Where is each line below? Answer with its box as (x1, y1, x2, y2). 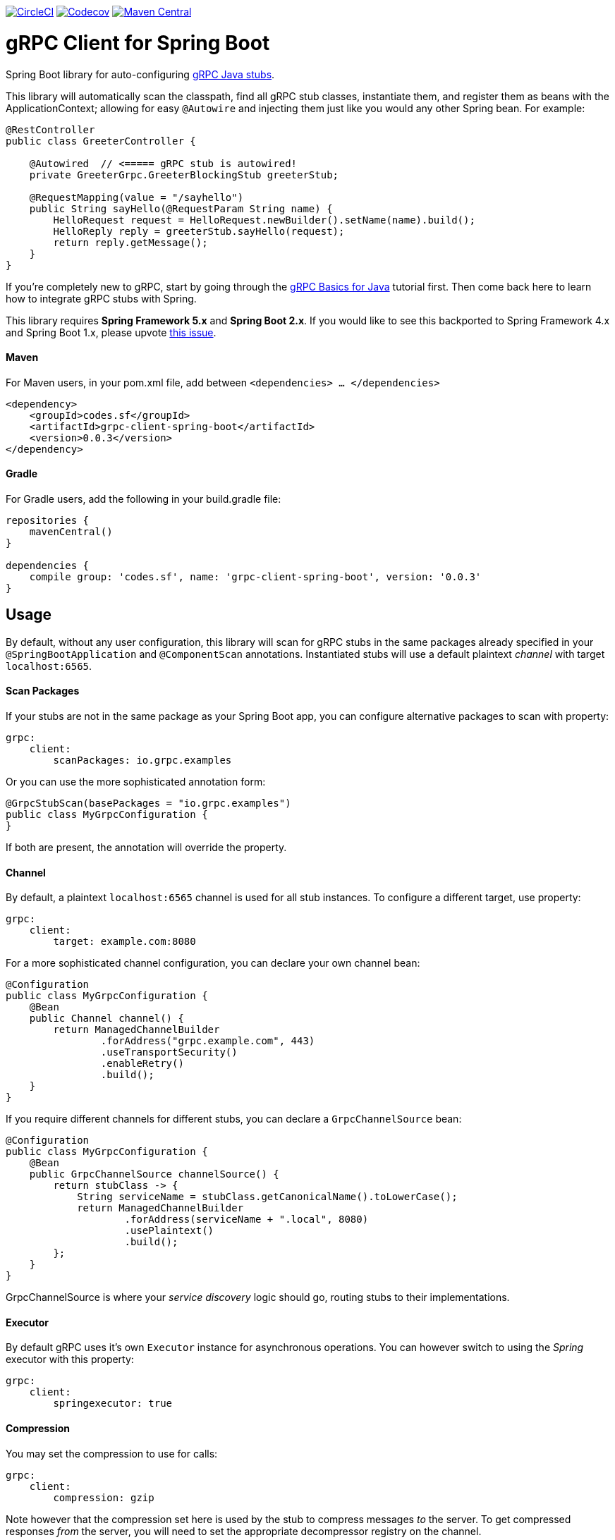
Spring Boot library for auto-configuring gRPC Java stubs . (6, 68, 275, 80)
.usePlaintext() (124, 1225, 214, 1237)
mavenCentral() (29, 525, 113, 537)
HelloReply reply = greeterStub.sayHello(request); (53, 225, 345, 237)
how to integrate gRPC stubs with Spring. (6, 292, 197, 305)
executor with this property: (6, 1353, 134, 1366)
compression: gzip (53, 1491, 154, 1503)
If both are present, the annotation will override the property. (6, 841, 287, 853)
